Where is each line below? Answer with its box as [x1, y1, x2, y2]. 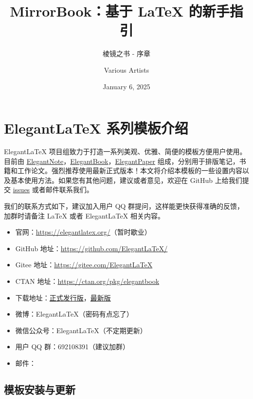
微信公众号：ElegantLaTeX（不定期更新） [15, 325, 147, 335]
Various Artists [104, 64, 149, 75]
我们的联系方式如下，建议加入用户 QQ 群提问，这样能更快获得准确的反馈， [4, 201, 244, 211]
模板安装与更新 [4, 381, 75, 397]
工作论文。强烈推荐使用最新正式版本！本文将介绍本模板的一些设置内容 [17, 165, 242, 176]
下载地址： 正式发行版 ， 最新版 [15, 292, 111, 302]
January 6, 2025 [103, 81, 150, 91]
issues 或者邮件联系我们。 [13, 184, 93, 195]
